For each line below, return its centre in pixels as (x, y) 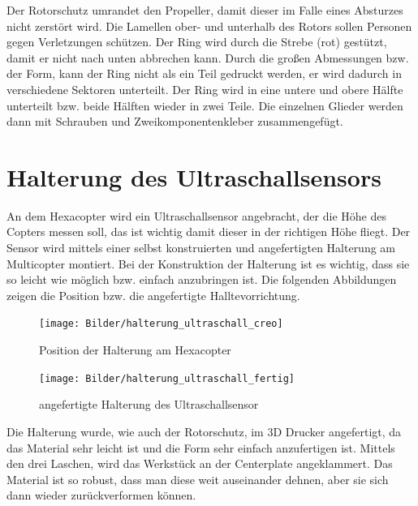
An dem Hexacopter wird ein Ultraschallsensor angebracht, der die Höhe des (196, 215)
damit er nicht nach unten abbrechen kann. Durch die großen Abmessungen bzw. (208, 57)
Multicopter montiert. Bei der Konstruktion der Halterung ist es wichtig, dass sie (208, 263)
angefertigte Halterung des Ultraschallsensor (149, 404)
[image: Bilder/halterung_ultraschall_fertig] (167, 378)
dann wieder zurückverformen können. (101, 495)
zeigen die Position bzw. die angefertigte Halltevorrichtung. (153, 295)
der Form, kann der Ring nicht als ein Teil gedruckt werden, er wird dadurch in (204, 73)
